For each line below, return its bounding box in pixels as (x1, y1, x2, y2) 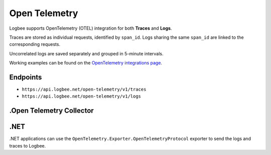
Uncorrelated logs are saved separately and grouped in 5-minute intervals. (9, 50, 164, 56)
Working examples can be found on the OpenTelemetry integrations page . (9, 60, 163, 66)
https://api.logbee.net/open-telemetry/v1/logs (22, 94, 142, 99)
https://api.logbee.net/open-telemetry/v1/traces (22, 87, 147, 93)
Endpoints (9, 73, 42, 82)
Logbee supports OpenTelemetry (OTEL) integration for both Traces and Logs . (9, 25, 172, 31)
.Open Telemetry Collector (9, 106, 94, 115)
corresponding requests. (9, 41, 60, 47)
